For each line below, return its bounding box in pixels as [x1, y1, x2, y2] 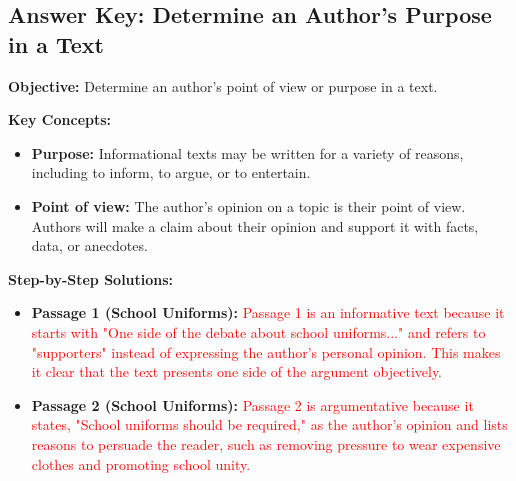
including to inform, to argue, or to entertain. [31, 162, 311, 183]
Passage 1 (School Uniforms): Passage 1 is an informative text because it [31, 302, 505, 323]
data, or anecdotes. [31, 235, 148, 256]
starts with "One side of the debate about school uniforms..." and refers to [31, 321, 486, 342]
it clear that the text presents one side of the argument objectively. [31, 361, 443, 382]
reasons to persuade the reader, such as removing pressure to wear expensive [31, 433, 501, 454]
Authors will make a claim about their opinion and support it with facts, [31, 215, 479, 236]
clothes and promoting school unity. [31, 453, 251, 474]
